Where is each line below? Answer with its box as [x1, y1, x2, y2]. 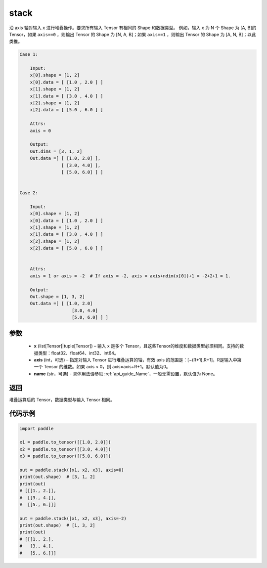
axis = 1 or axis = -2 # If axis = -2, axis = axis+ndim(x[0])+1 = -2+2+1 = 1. [30, 273, 231, 279]
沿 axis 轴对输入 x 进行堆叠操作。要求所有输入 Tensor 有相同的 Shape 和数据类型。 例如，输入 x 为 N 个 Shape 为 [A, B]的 [9, 25, 257, 31]
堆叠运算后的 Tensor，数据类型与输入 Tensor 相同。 [9, 396, 115, 402]
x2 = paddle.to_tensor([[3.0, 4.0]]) [19, 446, 111, 452]
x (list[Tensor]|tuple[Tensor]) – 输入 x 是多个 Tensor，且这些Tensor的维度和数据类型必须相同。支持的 [34, 343, 240, 349]
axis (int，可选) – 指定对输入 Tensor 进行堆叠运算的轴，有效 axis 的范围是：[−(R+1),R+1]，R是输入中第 [34, 356, 242, 363]
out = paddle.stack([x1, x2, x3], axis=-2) [19, 516, 127, 521]
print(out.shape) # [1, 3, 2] [19, 523, 96, 528]
